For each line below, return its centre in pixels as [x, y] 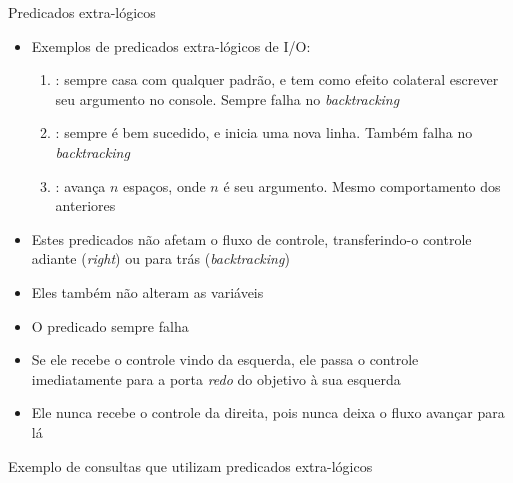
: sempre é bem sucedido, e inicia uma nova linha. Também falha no [264, 132]
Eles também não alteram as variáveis [147, 291]
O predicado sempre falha [110, 325]
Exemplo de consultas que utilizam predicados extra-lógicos [190, 465]
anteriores [85, 205]
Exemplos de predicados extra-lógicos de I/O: [171, 45]
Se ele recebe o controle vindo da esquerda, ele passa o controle [225, 359]
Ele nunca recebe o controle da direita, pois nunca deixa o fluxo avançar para [268, 412]
